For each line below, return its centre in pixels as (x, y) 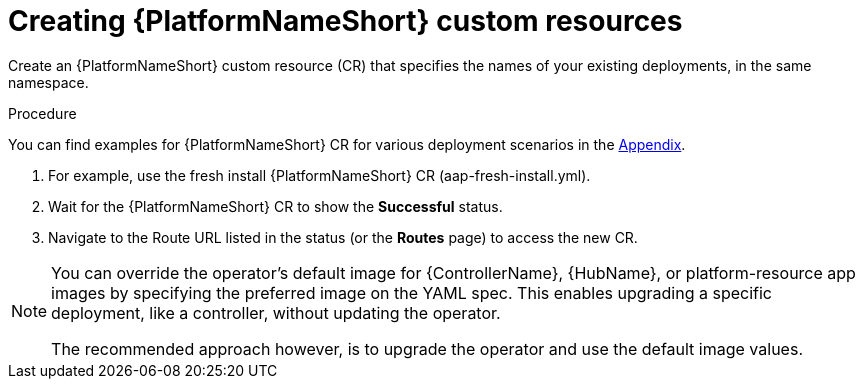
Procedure (42, 113)
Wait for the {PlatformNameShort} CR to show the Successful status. (275, 206)
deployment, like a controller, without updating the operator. (276, 312)
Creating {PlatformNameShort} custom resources (345, 21)
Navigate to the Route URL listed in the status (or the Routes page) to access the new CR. (343, 237)
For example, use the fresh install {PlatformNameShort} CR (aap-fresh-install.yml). (319, 175)
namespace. (48, 82)
